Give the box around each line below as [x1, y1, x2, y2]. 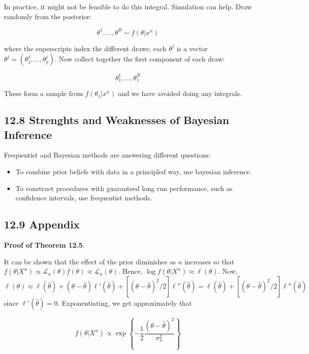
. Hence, [118, 266, 143, 276]
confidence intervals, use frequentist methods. [15, 193, 153, 203]
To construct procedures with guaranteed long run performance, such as [15, 183, 233, 193]
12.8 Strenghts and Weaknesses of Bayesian [4, 112, 229, 128]
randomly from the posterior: [4, 11, 92, 21]
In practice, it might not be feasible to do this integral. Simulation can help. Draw [4, 1, 252, 11]
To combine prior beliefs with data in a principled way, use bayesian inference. [15, 166, 252, 177]
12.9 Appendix [4, 217, 80, 232]
